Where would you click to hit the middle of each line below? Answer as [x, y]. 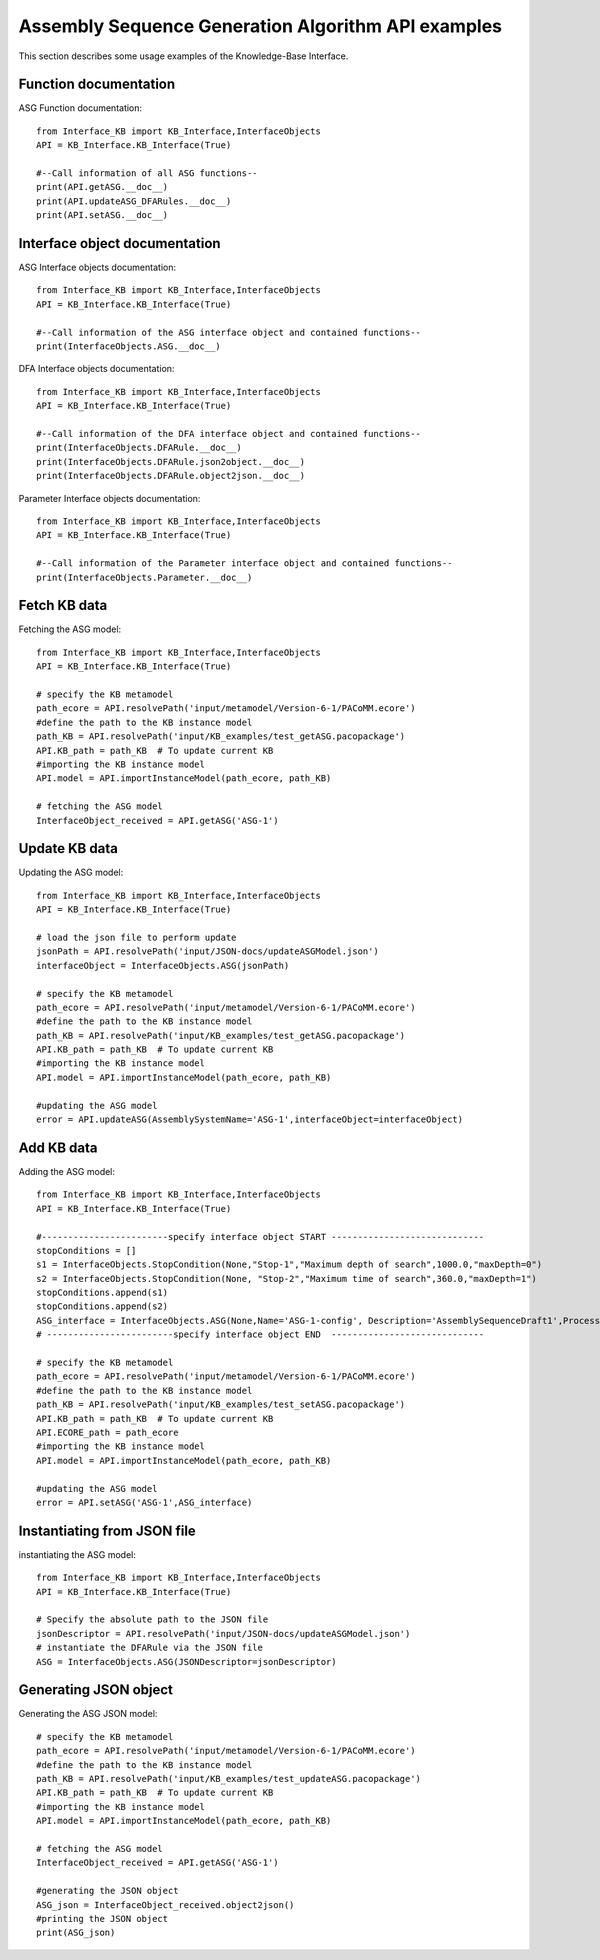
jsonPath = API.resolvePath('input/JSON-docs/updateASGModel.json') [207, 951]
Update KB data [68, 848]
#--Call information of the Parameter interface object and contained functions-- [244, 563]
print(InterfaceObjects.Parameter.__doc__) [144, 577]
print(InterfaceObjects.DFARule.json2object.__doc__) [170, 461]
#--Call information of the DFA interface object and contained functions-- [229, 433]
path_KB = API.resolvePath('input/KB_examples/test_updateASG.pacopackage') [229, 1779]
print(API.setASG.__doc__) [102, 215]
